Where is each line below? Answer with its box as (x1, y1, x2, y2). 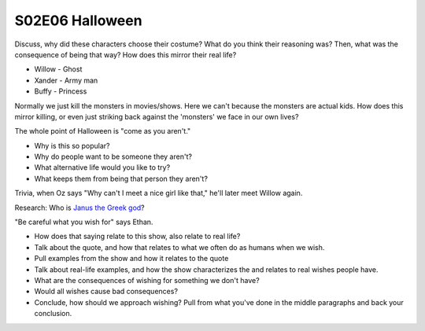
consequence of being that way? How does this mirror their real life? (14, 50, 237, 59)
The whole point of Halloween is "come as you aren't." (14, 127, 191, 136)
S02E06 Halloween (14, 12, 142, 29)
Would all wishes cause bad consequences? (34, 287, 179, 296)
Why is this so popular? (34, 141, 110, 150)
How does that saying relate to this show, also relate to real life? (34, 232, 241, 241)
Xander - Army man (34, 75, 98, 85)
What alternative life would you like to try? (34, 163, 171, 172)
